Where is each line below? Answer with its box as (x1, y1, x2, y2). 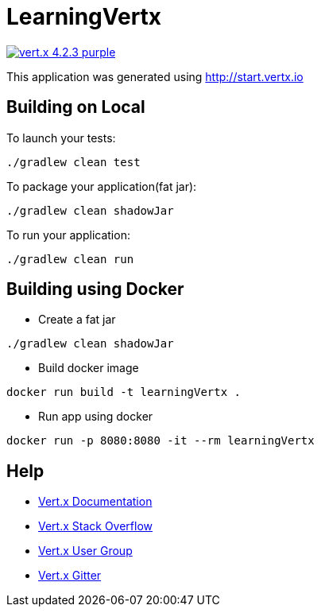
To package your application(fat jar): (6, 179, 197, 193)
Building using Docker (6, 279, 184, 300)
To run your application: (6, 227, 130, 242)
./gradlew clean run (6, 252, 134, 266)
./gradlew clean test (6, 155, 141, 169)
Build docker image (38, 361, 139, 375)
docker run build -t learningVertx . (6, 386, 242, 399)
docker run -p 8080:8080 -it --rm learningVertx (6, 434, 315, 448)
